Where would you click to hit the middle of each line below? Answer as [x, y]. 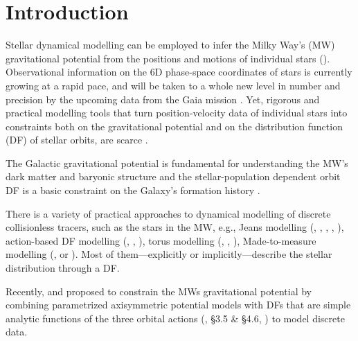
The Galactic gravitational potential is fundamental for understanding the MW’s [177, 163]
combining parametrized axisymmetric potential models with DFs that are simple [178, 305]
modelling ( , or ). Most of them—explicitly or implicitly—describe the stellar [169, 254]
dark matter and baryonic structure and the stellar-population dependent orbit [173, 176]
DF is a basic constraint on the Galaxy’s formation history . [133, 190]
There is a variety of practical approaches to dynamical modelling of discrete [168, 213]
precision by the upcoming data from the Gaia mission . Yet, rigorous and [163, 99]
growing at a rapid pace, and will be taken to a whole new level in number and [173, 85]
